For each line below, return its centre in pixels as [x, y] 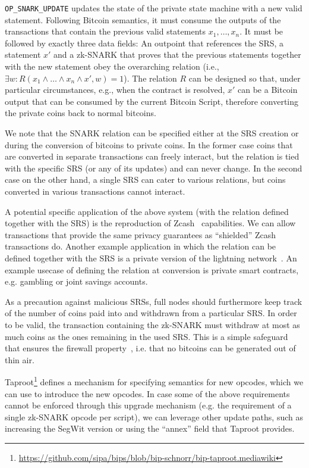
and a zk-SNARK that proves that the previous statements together [177, 54]
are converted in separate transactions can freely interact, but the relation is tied [152, 156]
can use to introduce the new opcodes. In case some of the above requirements [147, 393]
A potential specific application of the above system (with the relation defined [147, 211]
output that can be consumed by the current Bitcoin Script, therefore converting [152, 101]
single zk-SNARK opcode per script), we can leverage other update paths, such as [154, 416]
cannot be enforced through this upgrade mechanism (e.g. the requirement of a [148, 405]
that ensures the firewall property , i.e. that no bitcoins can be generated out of [150, 348]
